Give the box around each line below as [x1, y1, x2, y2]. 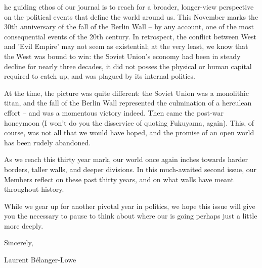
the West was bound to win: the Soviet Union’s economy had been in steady [4, 50, 241, 61]
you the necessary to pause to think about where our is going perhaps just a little [4, 210, 257, 221]
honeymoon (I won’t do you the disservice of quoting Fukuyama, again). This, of [4, 117, 254, 128]
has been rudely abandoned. [4, 137, 91, 147]
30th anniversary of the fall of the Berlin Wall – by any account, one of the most [4, 21, 254, 32]
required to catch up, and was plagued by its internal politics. [4, 71, 195, 81]
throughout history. [4, 184, 64, 194]
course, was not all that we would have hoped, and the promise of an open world [4, 127, 254, 138]
